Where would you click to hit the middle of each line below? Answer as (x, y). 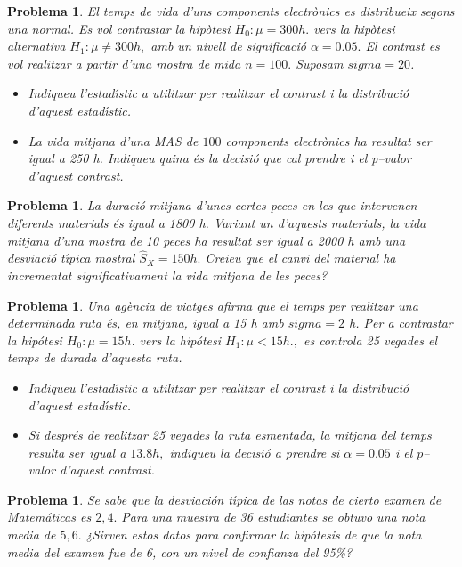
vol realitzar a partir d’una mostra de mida (124, 63)
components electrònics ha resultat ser (328, 140)
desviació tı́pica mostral (71, 258)
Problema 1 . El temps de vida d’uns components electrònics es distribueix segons (231, 11)
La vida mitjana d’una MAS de (113, 140)
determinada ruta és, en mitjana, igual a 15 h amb (146, 323)
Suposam (320, 63)
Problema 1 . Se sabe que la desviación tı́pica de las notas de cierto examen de (224, 499)
